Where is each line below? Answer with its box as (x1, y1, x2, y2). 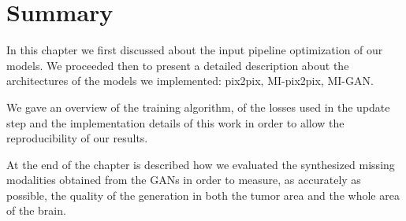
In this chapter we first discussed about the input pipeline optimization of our (6, 42, 383, 58)
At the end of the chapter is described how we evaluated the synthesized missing (6, 156, 395, 172)
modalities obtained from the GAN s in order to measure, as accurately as (6, 171, 361, 188)
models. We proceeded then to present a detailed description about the (6, 57, 349, 73)
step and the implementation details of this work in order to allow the (6, 114, 345, 131)
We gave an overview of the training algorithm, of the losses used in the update (6, 98, 390, 115)
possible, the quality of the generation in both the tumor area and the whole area (6, 186, 400, 203)
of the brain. (6, 202, 66, 219)
